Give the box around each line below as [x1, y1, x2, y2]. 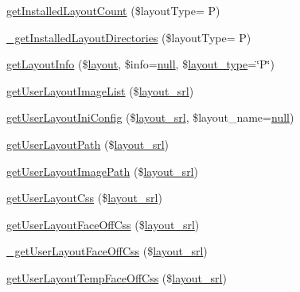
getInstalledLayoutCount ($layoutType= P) [6, 2, 220, 18]
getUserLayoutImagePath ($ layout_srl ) [6, 162, 198, 179]
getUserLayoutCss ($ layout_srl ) [6, 189, 162, 206]
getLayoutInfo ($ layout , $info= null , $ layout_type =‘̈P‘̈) [6, 56, 275, 72]
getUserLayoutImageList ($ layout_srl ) [6, 82, 194, 99]
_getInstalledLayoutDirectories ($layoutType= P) [6, 29, 251, 45]
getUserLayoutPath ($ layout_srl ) [6, 135, 169, 152]
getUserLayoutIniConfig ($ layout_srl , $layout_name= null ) [6, 109, 294, 126]
